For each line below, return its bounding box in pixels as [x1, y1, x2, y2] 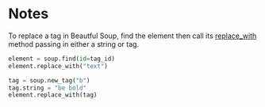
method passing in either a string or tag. [8, 39, 140, 48]
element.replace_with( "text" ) [8, 62, 109, 70]
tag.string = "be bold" [8, 84, 87, 92]
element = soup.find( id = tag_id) [8, 55, 115, 63]
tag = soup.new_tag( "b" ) [8, 76, 90, 84]
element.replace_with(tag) [8, 91, 98, 99]
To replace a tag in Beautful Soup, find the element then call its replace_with [8, 31, 257, 40]
